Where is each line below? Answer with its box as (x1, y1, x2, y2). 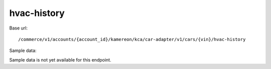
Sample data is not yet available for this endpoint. (9, 56, 111, 62)
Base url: (9, 25, 28, 31)
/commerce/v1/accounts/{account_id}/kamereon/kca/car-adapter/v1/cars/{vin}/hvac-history (18, 36, 246, 42)
